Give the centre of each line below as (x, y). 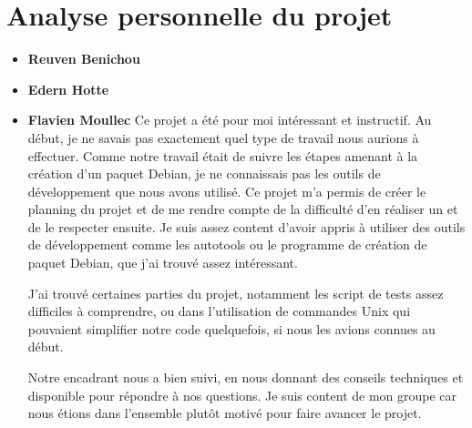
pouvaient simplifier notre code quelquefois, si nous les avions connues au (231, 328)
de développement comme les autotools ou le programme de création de (227, 245)
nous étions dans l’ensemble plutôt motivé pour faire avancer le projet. (225, 413)
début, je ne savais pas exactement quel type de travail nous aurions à (223, 137)
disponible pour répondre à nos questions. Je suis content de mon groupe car (242, 395)
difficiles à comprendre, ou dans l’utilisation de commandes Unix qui (219, 311)
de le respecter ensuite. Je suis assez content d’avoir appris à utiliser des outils (246, 226)
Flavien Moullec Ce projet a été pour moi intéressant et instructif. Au (230, 120)
